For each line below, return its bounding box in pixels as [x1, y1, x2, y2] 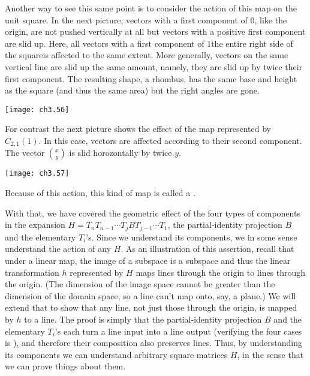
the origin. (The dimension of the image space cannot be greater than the [5, 278, 275, 290]
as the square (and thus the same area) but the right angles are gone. [5, 84, 260, 97]
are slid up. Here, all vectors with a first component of [5, 37, 204, 49]
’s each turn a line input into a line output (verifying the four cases [55, 324, 302, 337]
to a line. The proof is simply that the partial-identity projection [24, 312, 262, 325]
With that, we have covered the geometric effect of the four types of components [5, 206, 300, 219]
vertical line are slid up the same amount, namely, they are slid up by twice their [5, 60, 303, 73]
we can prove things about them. [5, 360, 126, 372]
